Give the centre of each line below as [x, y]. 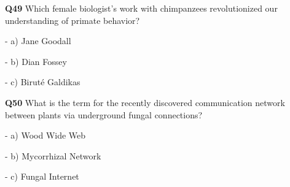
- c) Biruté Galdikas [43, 82]
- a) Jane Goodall [38, 41]
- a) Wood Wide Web [45, 135]
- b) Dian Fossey [36, 61]
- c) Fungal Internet [42, 176]
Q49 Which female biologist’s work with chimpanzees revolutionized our [141, 8]
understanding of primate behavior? [72, 20]
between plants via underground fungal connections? [104, 114]
